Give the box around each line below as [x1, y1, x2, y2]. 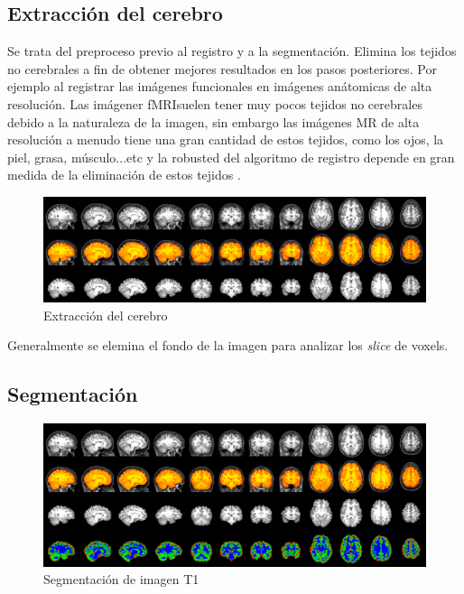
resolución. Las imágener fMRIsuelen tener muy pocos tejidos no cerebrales [7, 94, 422, 113]
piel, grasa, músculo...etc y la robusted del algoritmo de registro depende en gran [7, 147, 455, 166]
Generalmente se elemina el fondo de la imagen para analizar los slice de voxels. [7, 336, 449, 355]
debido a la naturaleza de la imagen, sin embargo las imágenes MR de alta [7, 112, 420, 131]
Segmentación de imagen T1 [43, 570, 200, 589]
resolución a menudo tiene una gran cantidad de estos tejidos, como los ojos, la [7, 130, 444, 149]
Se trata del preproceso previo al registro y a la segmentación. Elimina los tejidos [7, 42, 457, 60]
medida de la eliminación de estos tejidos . [7, 165, 241, 184]
